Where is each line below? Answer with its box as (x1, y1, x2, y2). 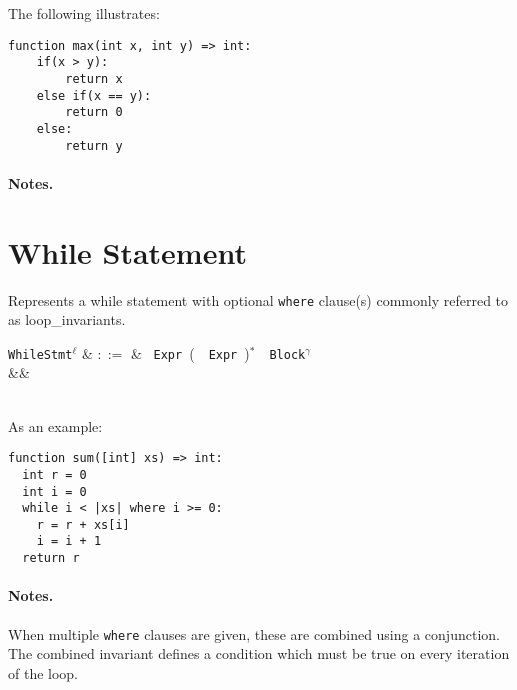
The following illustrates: (8, 3, 160, 23)
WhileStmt (8, 347, 73, 362)
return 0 (65, 105, 123, 120)
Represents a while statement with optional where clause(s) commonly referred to (8, 289, 509, 310)
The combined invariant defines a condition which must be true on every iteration (8, 643, 510, 664)
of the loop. (8, 662, 79, 683)
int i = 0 (22, 484, 87, 499)
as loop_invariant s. (8, 309, 126, 330)
